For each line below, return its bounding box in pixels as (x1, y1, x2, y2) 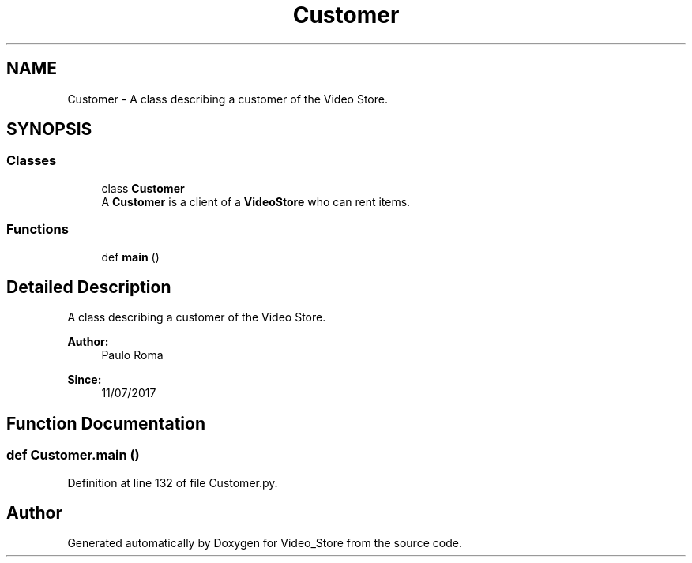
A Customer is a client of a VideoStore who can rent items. (101, 194, 411, 208)
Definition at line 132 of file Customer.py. (67, 475, 278, 490)
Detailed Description (6, 276, 171, 297)
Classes (6, 152, 57, 169)
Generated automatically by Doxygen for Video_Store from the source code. (67, 536, 462, 550)
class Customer (101, 181, 185, 195)
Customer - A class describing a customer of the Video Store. (67, 92, 388, 106)
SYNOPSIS (6, 119, 92, 140)
